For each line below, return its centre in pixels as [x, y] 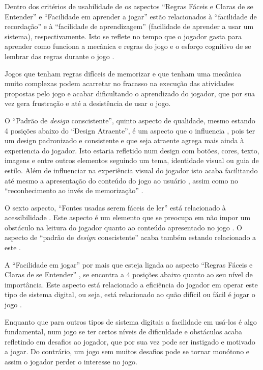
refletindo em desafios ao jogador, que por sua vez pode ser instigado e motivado [130, 341]
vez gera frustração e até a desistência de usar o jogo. [88, 103]
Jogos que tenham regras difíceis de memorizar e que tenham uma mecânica [123, 73]
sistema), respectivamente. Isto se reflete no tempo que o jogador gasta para [123, 36]
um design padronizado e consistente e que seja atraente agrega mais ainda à [124, 140]
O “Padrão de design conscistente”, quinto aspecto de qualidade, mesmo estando [130, 120]
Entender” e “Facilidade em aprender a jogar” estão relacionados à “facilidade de [131, 16]
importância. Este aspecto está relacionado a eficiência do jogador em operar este [131, 284]
